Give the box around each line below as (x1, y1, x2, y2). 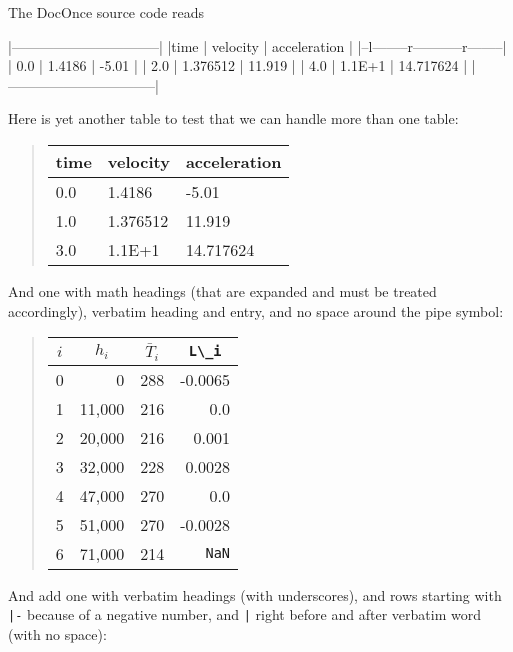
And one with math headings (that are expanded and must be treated (8, 280, 437, 301)
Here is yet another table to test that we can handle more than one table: (8, 108, 459, 129)
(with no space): (8, 623, 107, 644)
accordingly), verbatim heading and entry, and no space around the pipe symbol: (8, 300, 504, 321)
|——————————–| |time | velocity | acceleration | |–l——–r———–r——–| (8, 35, 507, 56)
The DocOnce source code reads (8, 2, 204, 22)
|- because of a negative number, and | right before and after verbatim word (8, 604, 481, 625)
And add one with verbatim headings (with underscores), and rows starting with (8, 584, 502, 605)
